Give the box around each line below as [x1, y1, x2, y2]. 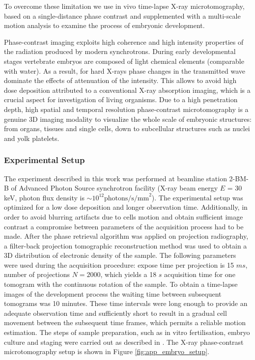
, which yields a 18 [100, 269, 157, 279]
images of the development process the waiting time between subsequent [4, 288, 222, 299]
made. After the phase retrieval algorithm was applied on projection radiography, [4, 231, 249, 241]
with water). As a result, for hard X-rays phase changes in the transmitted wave [4, 65, 246, 76]
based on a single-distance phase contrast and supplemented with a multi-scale [4, 10, 241, 21]
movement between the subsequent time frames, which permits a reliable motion [4, 317, 246, 328]
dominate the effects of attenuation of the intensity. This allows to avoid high [4, 75, 237, 85]
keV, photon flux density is [4, 192, 85, 202]
